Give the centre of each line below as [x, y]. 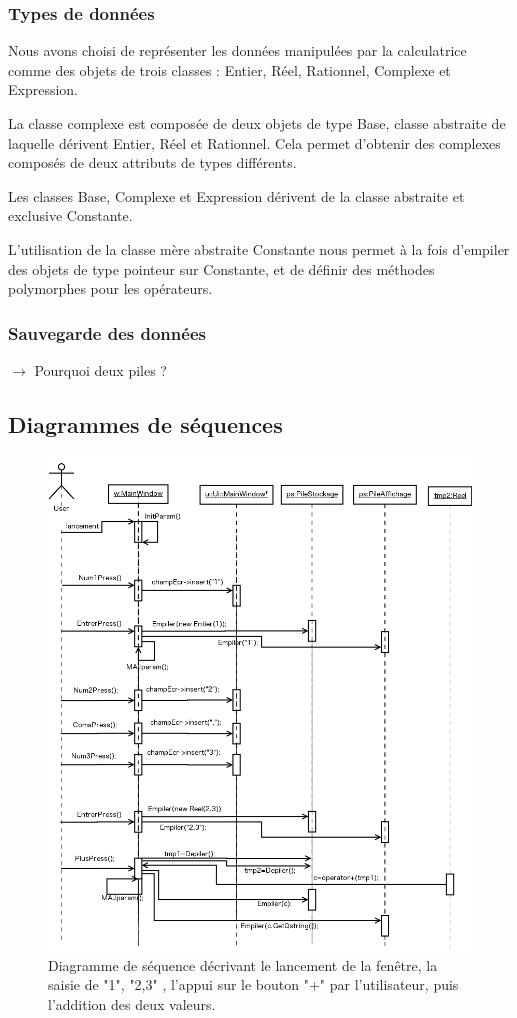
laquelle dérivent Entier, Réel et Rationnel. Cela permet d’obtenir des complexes [254, 142]
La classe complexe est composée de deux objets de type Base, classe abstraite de [257, 123]
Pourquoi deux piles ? [100, 369]
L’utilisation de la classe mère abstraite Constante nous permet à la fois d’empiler [259, 248]
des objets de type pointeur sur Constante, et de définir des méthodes [221, 268]
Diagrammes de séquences [145, 423]
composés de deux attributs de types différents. [152, 162]
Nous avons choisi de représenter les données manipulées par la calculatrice [237, 50]
